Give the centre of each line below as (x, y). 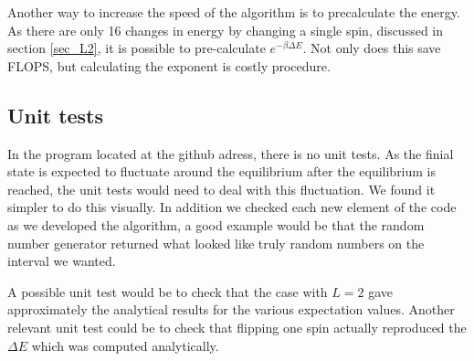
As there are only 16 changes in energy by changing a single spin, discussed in (226, 30)
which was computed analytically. (125, 345)
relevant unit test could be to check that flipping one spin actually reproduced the (237, 327)
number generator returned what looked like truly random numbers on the (216, 243)
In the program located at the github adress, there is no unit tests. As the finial (231, 153)
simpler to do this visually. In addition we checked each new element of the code (232, 207)
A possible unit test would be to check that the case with (168, 291)
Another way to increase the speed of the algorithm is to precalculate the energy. (234, 12)
